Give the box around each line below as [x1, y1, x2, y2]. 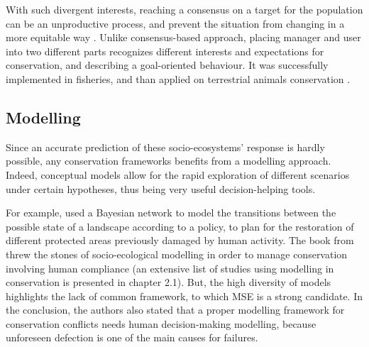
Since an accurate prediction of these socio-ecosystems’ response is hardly [6, 139, 325, 154]
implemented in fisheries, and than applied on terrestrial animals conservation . [6, 71, 351, 86]
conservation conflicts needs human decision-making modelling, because [6, 316, 316, 331]
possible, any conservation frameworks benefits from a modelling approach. [6, 153, 331, 168]
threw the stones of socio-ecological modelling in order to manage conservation [6, 246, 348, 261]
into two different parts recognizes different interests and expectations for [6, 43, 324, 58]
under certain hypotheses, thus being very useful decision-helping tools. [6, 181, 316, 196]
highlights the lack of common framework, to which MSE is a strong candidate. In [6, 288, 363, 303]
